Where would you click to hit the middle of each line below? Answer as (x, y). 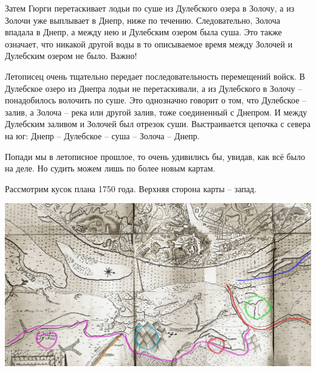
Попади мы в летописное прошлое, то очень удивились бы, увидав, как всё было (155, 156)
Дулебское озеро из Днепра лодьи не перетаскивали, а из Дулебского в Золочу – (154, 88)
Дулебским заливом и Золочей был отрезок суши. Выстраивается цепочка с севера (158, 124)
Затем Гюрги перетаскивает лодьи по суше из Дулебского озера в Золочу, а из (150, 8)
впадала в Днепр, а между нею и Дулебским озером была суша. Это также (143, 32)
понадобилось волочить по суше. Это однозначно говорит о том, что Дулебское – (156, 100)
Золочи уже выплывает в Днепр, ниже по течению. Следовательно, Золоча (143, 20)
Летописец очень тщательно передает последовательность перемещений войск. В (155, 76)
